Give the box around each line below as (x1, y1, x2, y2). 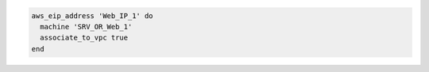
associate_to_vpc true (40, 33, 129, 43)
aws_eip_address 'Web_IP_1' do (31, 11, 154, 20)
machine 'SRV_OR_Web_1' (40, 22, 133, 31)
